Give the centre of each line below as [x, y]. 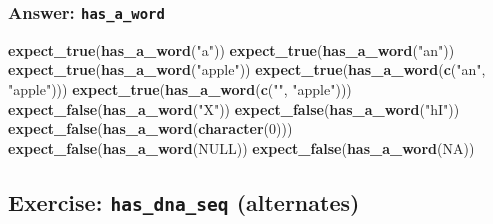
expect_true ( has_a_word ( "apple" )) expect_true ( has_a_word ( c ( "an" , [247, 69]
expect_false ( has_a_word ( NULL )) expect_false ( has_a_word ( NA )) [241, 147]
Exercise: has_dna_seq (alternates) [184, 201]
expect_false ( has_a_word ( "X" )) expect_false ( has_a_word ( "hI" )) [234, 108]
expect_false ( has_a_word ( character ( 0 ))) [150, 128]
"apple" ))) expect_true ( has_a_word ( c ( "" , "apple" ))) [180, 88]
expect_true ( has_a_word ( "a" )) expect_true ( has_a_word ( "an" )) [231, 49]
